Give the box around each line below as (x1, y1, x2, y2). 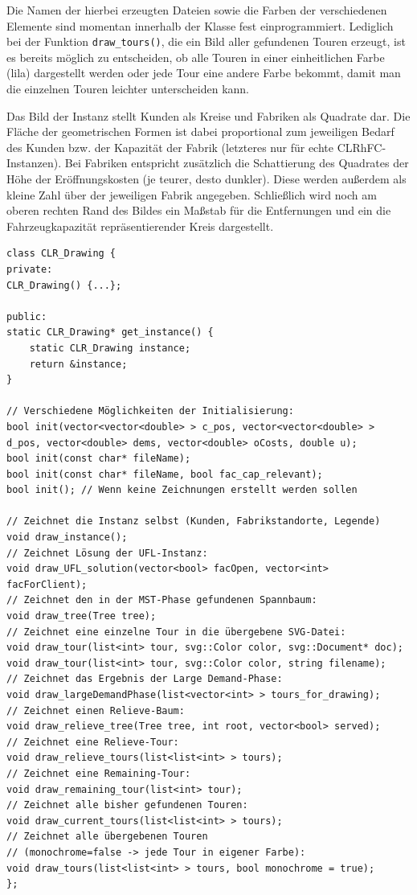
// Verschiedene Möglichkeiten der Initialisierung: (6, 405, 294, 417)
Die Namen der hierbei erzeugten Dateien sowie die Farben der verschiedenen (6, 2, 387, 18)
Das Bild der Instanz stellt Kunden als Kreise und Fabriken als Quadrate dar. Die (6, 107, 411, 124)
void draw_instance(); (6, 532, 128, 544)
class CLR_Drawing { (6, 248, 117, 260)
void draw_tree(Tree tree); (6, 610, 157, 622)
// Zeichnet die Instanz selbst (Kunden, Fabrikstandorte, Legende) (6, 515, 381, 528)
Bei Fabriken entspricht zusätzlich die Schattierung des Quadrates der (64, 154, 409, 171)
